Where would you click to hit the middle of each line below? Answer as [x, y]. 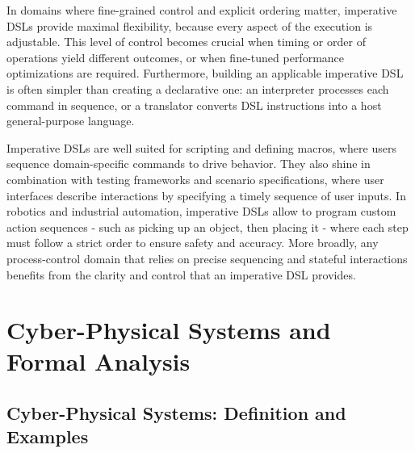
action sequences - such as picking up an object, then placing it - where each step [207, 226]
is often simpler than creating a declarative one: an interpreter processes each [198, 88]
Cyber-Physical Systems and [169, 330]
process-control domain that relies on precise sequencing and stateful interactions [207, 258]
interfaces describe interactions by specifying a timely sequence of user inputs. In [206, 195]
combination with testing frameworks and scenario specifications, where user [195, 179]
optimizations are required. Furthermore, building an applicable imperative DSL [205, 73]
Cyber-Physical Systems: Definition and [176, 413]
